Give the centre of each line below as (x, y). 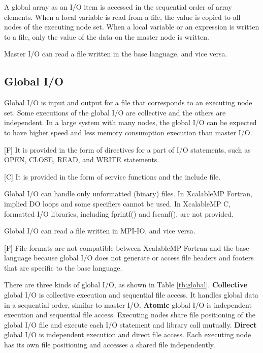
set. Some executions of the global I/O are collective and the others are (115, 112)
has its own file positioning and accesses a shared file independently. (110, 345)
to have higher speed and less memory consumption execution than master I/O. (128, 132)
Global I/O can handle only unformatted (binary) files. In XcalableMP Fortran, (128, 194)
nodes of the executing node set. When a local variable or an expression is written (132, 27)
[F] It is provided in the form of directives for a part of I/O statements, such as (127, 149)
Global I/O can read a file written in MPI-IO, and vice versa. (100, 231)
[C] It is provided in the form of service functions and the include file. (112, 176)
